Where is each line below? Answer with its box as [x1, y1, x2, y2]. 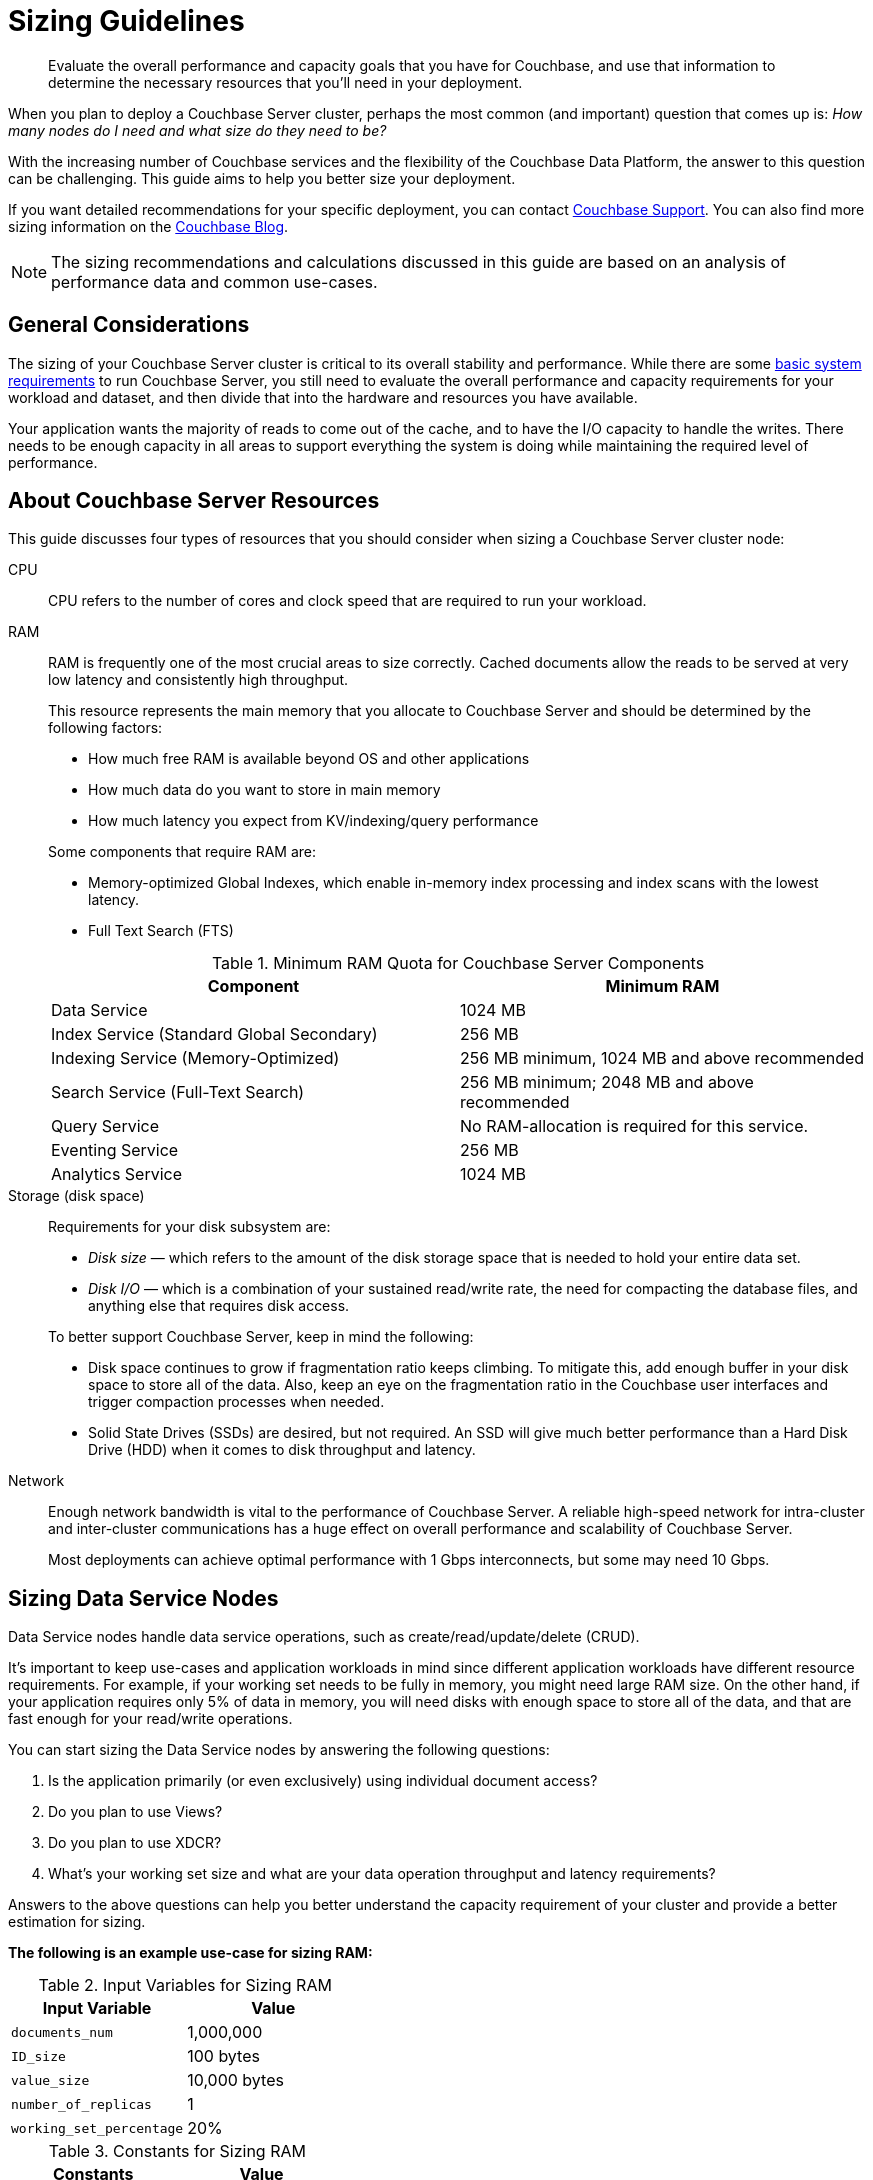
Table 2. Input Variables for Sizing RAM [38, 1975, 332, 1996]
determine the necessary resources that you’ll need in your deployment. [48, 73, 523, 91]
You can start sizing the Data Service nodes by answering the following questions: [8, 1741, 550, 1759]
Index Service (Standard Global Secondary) [51, 1024, 378, 1045]
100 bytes [187, 2046, 260, 2067]
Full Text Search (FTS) [88, 922, 234, 940]
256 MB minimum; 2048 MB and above [460, 1072, 754, 1093]
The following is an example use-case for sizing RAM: [8, 1944, 373, 1962]
